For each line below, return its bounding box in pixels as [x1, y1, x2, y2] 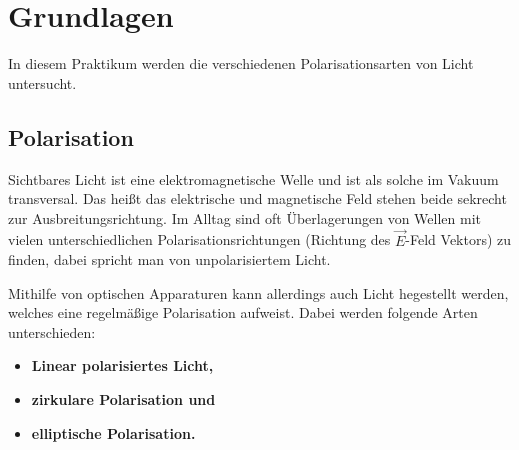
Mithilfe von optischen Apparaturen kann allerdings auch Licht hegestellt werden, [8, 282, 509, 303]
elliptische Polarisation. [31, 422, 196, 443]
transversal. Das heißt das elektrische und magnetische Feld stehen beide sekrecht [8, 188, 507, 209]
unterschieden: [8, 321, 96, 342]
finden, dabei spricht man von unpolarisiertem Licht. [8, 249, 331, 270]
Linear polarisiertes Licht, [31, 355, 214, 376]
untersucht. [8, 72, 77, 93]
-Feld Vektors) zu [405, 229, 512, 250]
